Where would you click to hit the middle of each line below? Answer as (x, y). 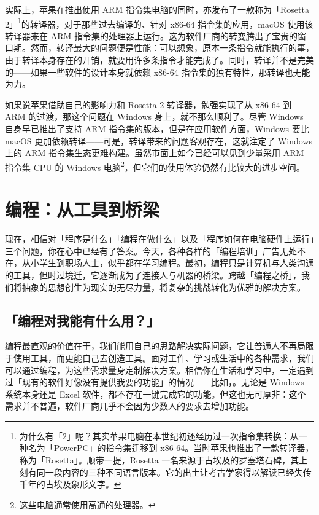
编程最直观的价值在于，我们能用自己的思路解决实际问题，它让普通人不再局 (155, 346)
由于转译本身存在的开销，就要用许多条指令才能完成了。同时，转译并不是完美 (159, 60)
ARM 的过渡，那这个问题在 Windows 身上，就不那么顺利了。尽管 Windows (154, 116)
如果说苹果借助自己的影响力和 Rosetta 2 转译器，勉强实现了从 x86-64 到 (148, 104)
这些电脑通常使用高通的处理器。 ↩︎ (87, 504)
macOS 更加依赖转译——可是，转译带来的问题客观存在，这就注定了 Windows (159, 140)
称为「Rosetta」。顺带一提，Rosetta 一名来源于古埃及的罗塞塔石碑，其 (159, 460)
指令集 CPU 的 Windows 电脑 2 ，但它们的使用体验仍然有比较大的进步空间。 (155, 166)
